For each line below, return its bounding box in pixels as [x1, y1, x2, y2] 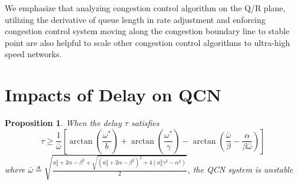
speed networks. [5, 48, 62, 60]
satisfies [131, 117, 160, 129]
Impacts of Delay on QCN [5, 82, 221, 107]
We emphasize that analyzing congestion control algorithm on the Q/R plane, [5, 2, 286, 14]
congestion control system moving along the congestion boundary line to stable [5, 25, 290, 37]
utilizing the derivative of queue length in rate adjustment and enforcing [5, 13, 266, 25]
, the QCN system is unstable [187, 163, 293, 176]
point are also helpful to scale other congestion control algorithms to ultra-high [5, 36, 290, 48]
